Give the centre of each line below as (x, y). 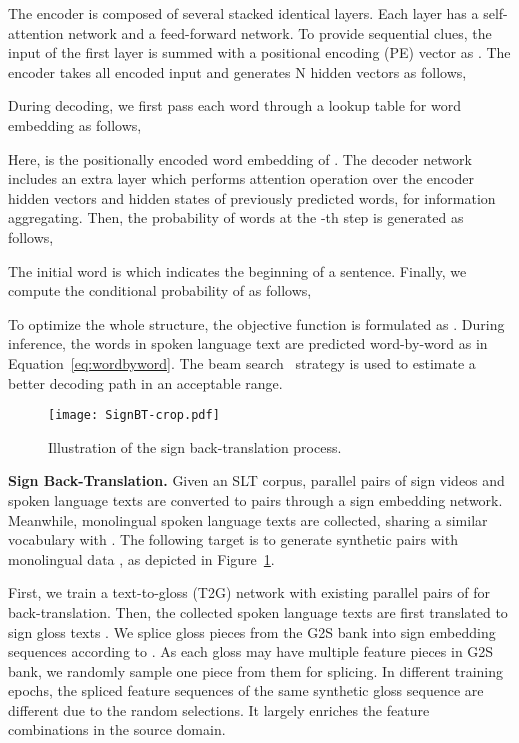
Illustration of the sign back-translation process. (195, 446)
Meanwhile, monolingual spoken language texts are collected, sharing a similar (248, 519)
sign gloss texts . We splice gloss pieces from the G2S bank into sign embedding (252, 631)
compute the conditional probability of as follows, (160, 290)
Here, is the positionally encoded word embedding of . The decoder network (240, 158)
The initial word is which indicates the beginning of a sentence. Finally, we (237, 270)
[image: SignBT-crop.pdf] (134, 415)
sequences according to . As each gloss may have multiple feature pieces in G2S (251, 651)
